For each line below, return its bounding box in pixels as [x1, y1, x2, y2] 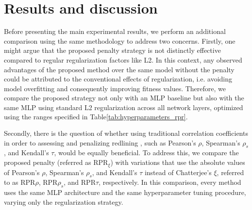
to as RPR [4, 177, 35, 187]
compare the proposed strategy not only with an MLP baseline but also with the [4, 93, 244, 103]
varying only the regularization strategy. [4, 196, 123, 207]
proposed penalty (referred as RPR [4, 157, 108, 167]
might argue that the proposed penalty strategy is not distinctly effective [4, 45, 221, 55]
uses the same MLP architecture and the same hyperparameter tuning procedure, [4, 187, 246, 197]
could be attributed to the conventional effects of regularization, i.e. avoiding [4, 74, 232, 84]
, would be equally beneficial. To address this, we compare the [54, 147, 239, 158]
